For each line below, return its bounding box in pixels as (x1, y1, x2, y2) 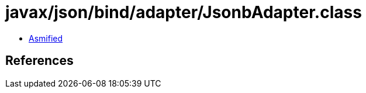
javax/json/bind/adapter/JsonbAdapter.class (5, 2, 362, 22)
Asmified (29, 33, 63, 43)
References (5, 53, 74, 68)
